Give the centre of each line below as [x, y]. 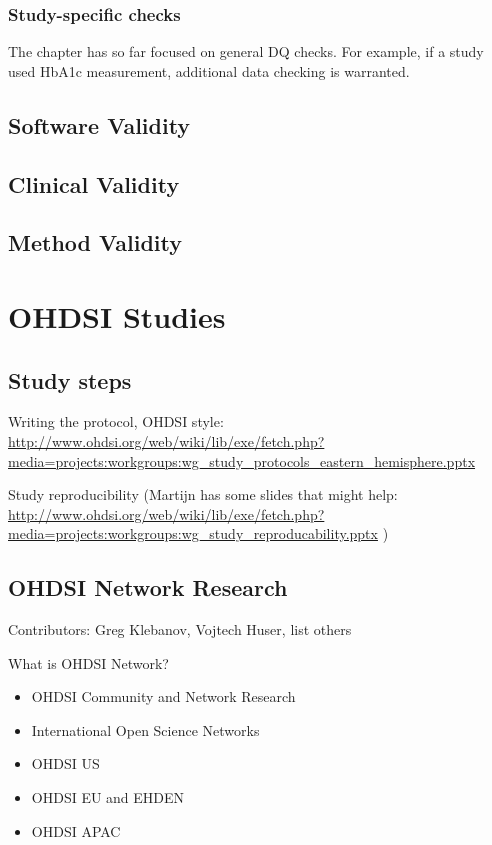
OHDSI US [65, 763]
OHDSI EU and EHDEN [108, 797]
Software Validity [99, 124]
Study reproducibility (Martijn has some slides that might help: [203, 494]
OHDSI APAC [76, 830]
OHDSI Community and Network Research [163, 696]
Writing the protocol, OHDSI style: [116, 421]
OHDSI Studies [117, 315]
